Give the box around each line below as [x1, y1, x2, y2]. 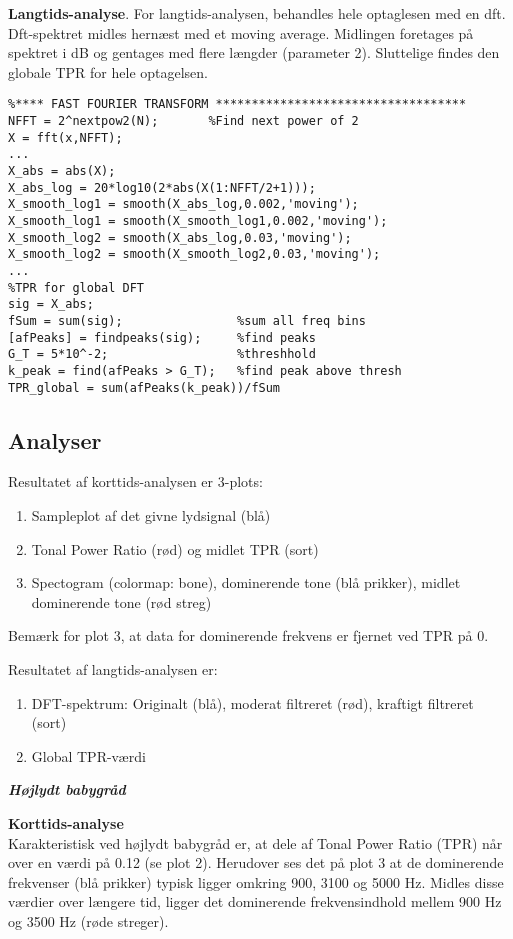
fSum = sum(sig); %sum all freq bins [8, 313, 366, 328]
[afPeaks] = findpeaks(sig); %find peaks [8, 330, 316, 345]
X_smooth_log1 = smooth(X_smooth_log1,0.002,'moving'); [8, 213, 388, 228]
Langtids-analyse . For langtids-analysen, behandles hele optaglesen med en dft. [8, 3, 506, 23]
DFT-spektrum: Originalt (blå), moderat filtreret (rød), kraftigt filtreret [31, 692, 474, 713]
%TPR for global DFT [8, 280, 145, 295]
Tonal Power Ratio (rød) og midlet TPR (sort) [31, 538, 319, 559]
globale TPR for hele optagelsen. [8, 61, 209, 82]
